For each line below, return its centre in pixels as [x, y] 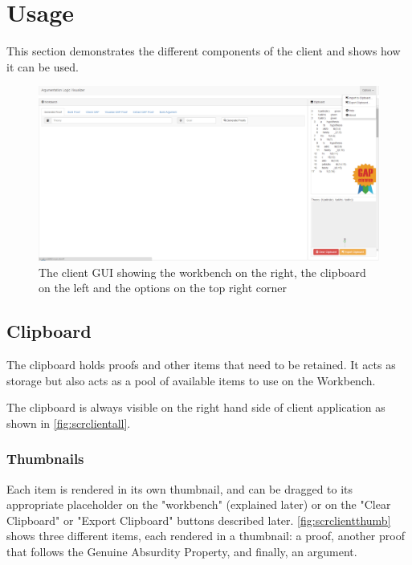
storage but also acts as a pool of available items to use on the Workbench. [191, 380]
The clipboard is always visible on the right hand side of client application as [196, 407]
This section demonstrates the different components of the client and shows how [204, 51]
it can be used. [43, 66]
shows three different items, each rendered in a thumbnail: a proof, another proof [206, 536]
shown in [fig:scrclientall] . [69, 423]
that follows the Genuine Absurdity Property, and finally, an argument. [182, 552]
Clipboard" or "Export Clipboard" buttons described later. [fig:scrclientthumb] [199, 520]
